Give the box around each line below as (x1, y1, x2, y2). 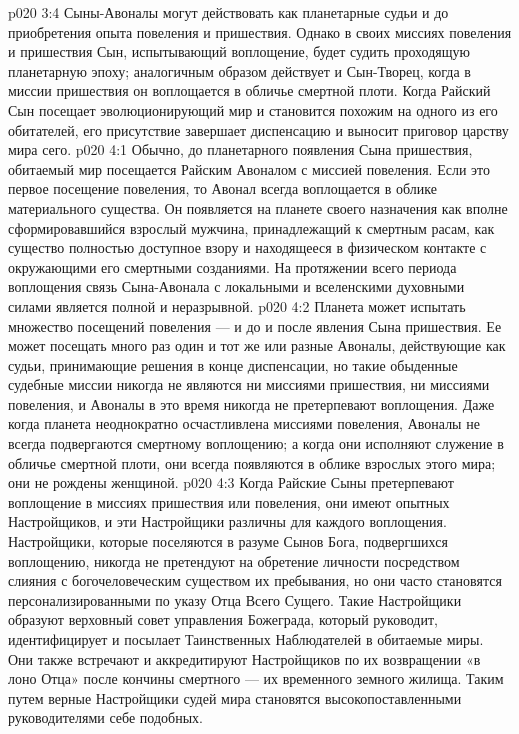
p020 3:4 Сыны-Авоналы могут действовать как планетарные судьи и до (8, 2, 449, 22)
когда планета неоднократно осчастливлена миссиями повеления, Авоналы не (8, 413, 480, 434)
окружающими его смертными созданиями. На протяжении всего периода (8, 256, 457, 277)
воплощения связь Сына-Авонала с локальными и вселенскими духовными (8, 276, 465, 297)
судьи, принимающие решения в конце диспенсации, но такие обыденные (8, 354, 458, 375)
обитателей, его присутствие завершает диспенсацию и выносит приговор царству (8, 119, 509, 140)
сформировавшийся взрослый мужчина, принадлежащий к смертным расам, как (8, 217, 495, 238)
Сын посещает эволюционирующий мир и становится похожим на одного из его (8, 99, 498, 120)
